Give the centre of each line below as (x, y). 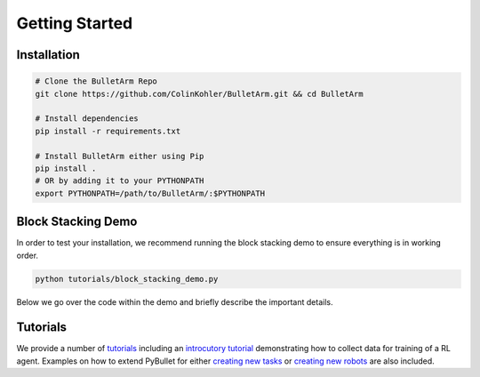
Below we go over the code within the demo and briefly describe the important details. (175, 301)
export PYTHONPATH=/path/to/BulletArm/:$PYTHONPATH (150, 193)
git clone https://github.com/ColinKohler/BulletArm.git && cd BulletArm (199, 94)
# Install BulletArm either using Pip (120, 156)
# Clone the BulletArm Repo (96, 81)
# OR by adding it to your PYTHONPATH (120, 181)
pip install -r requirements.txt (108, 131)
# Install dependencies (87, 119)
